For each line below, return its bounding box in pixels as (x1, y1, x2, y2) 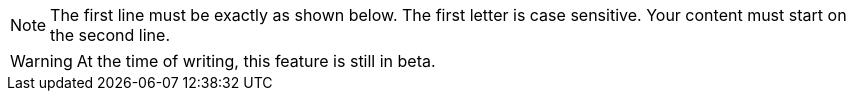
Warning (10, 51, 73, 71)
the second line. (50, 25, 170, 45)
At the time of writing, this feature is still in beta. (76, 51, 436, 71)
